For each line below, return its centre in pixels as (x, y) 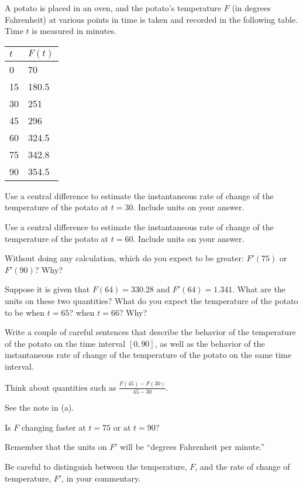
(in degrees (251, 8)
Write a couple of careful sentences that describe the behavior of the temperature (150, 332)
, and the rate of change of (242, 466)
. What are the (259, 289)
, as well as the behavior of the (210, 343)
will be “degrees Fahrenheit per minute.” (192, 447)
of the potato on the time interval (65, 343)
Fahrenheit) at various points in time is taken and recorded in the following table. (151, 19)
